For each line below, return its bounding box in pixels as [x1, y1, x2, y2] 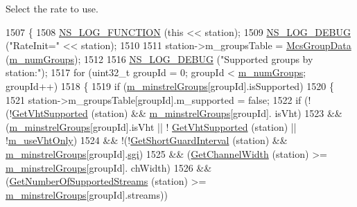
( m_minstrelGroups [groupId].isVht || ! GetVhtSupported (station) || [6, 119, 297, 134]
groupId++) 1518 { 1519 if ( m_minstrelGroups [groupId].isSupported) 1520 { [6, 78, 334, 93]
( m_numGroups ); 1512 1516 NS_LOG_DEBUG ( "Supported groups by [6, 51, 313, 66]
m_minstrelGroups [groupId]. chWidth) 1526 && [6, 160, 212, 174]
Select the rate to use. [6, 1, 98, 15]
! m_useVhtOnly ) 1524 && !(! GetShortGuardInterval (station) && [6, 133, 288, 147]
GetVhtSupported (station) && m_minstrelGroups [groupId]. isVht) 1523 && [12, 106, 342, 120]
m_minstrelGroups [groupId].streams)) [6, 187, 168, 201]
